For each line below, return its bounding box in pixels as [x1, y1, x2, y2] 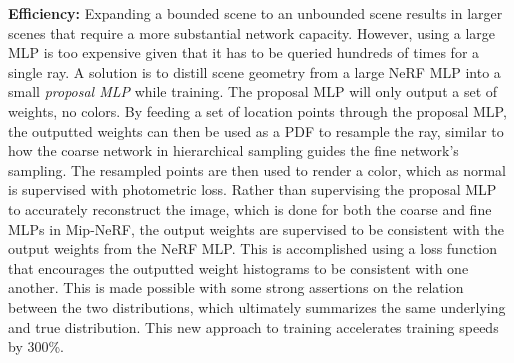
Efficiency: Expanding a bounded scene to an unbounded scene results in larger [8, 3, 503, 23]
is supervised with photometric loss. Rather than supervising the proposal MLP [8, 179, 497, 200]
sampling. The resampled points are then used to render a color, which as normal [8, 159, 506, 180]
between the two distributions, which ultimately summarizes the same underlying [8, 296, 506, 317]
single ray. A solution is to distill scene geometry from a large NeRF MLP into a [8, 61, 501, 82]
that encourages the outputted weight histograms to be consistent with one [8, 257, 469, 278]
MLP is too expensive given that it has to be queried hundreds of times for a [8, 42, 480, 63]
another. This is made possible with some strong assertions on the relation [8, 277, 464, 298]
